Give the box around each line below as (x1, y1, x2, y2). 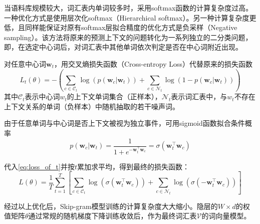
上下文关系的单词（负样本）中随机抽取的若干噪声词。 (4, 101, 179, 111)
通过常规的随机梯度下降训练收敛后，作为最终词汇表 (28, 210, 197, 221)
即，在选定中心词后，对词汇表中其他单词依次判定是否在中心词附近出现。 (4, 42, 242, 52)
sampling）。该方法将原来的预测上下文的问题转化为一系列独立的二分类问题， (4, 32, 252, 42)
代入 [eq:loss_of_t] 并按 (4, 161, 75, 171)
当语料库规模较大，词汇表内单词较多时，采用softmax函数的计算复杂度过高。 (4, 3, 253, 13)
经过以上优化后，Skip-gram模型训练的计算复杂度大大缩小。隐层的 (4, 200, 218, 211)
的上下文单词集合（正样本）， (67, 91, 162, 102)
